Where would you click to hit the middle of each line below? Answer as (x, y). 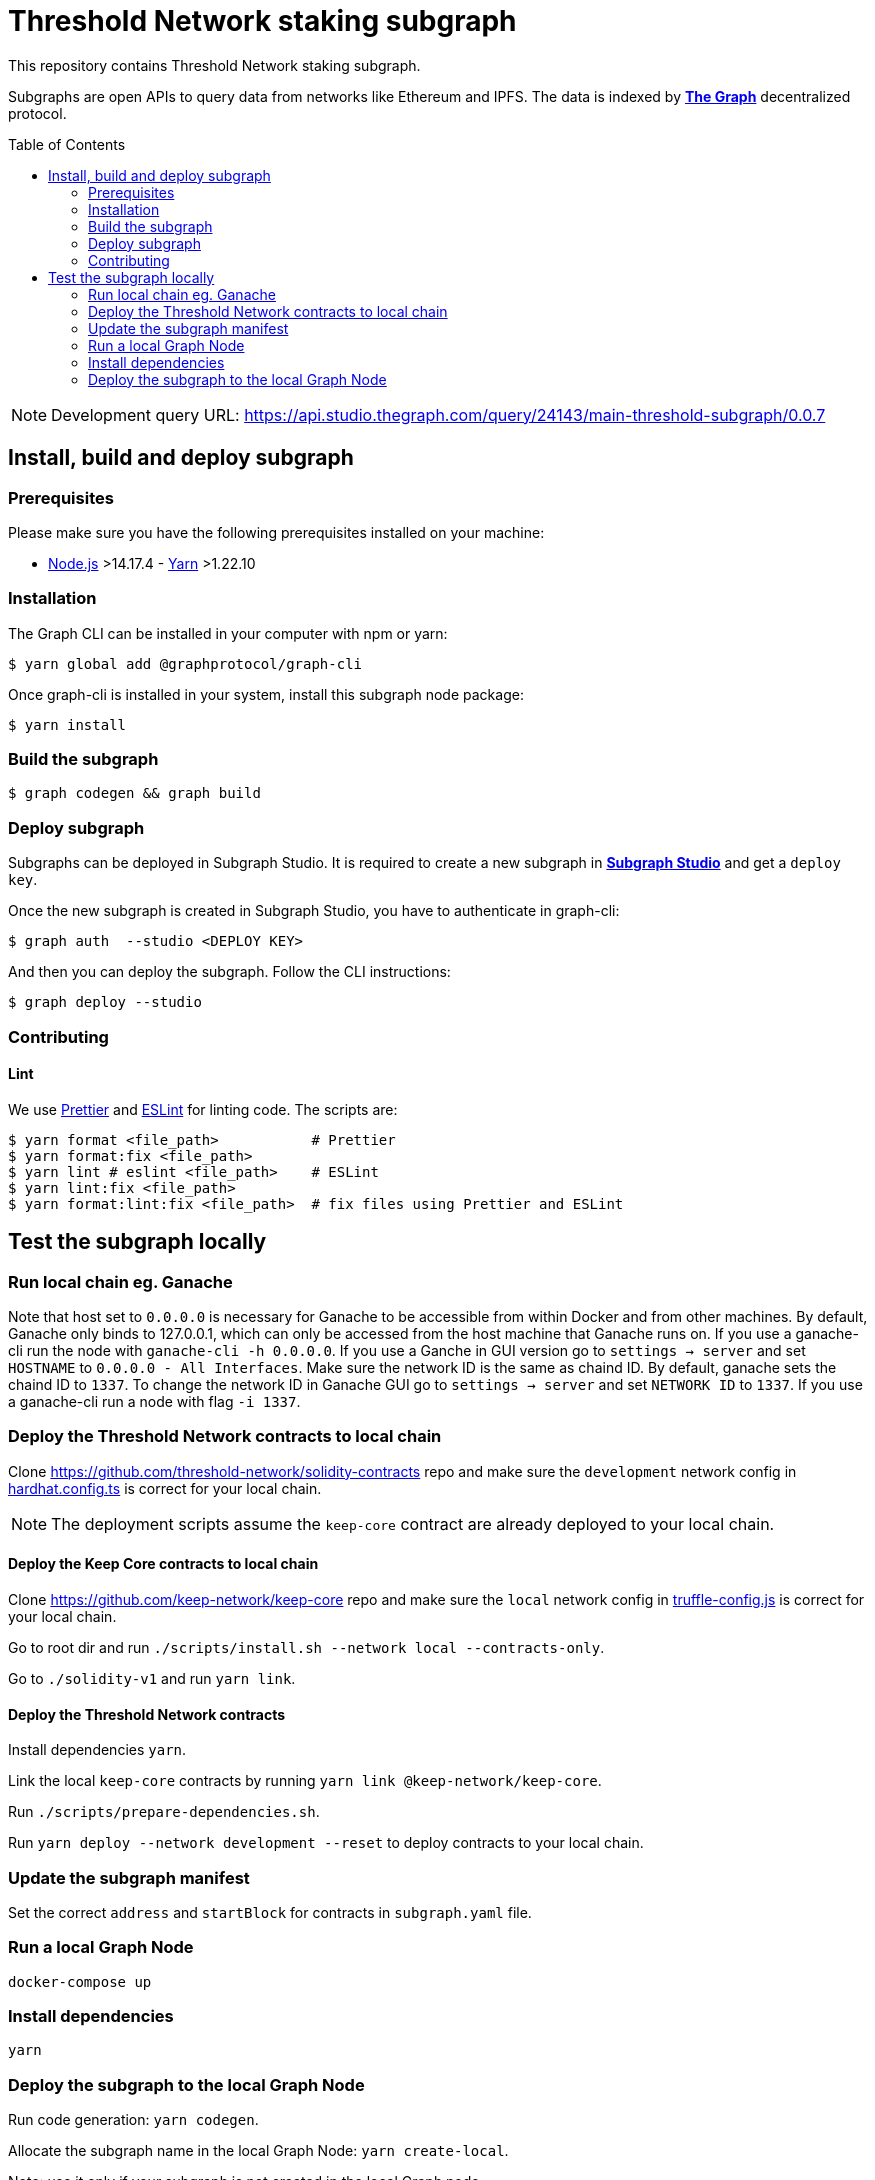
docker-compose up (80, 1981)
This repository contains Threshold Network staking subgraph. (214, 65)
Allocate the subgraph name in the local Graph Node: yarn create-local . (258, 2151)
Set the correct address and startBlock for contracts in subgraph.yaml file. (270, 1912)
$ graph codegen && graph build (134, 793)
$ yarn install (67, 724)
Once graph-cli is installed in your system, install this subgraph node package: (266, 694)
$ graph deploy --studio (105, 1002)
